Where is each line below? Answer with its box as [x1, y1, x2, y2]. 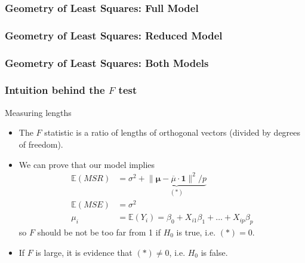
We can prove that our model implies [19, 158, 155, 170]
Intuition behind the [5, 82, 105, 97]
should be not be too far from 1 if [37, 226, 161, 238]
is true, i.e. [176, 226, 216, 238]
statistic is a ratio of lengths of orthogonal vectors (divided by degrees [44, 126, 301, 139]
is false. [201, 246, 228, 258]
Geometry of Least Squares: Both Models [5, 55, 209, 70]
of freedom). [19, 137, 63, 150]
